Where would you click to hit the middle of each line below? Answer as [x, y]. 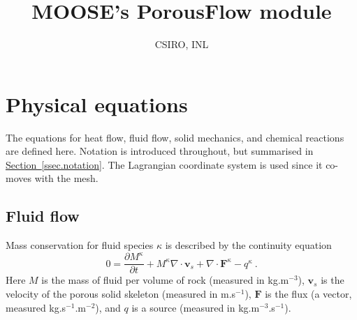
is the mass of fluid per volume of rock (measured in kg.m [165, 280]
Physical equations [97, 104]
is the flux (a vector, [308, 293]
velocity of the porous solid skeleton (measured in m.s [121, 293]
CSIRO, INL [182, 44]
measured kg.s [36, 307]
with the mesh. [66, 178]
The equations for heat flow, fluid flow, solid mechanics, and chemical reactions [175, 137]
